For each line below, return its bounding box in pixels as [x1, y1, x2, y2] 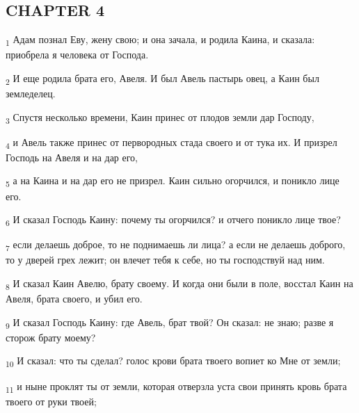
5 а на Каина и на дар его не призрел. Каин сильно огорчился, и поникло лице [6, 173, 340, 190]
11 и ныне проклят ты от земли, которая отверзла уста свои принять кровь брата [6, 378, 347, 395]
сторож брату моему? [6, 330, 96, 344]
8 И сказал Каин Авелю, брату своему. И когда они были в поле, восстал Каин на [6, 276, 353, 292]
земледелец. [6, 86, 56, 101]
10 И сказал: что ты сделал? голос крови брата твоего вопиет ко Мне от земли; [6, 353, 341, 370]
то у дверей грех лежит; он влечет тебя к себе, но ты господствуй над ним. [6, 252, 325, 267]
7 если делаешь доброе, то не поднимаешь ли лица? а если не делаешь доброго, [6, 237, 346, 254]
